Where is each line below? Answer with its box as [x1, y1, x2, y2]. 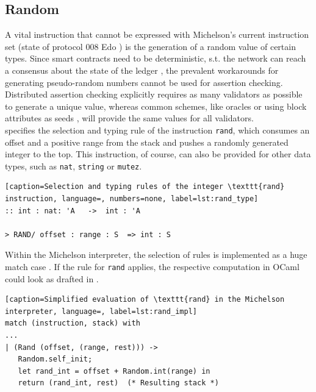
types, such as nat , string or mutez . [5, 159, 142, 172]
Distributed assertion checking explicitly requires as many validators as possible [5, 88, 303, 101]
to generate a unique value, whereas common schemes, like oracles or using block [5, 99, 307, 112]
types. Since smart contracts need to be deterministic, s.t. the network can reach [5, 52, 306, 65]
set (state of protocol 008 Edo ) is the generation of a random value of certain [5, 40, 296, 52]
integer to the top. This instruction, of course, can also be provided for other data [5, 148, 311, 160]
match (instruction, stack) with [5, 319, 140, 328]
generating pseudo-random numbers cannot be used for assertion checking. [5, 76, 283, 88]
